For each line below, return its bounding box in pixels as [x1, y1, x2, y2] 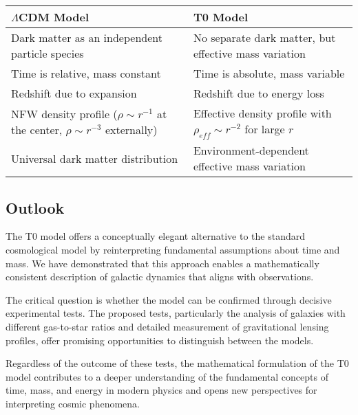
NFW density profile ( [11, 106, 118, 122]
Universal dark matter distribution [11, 150, 178, 166]
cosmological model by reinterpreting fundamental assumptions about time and [6, 242, 340, 256]
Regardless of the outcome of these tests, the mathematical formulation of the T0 [6, 356, 349, 370]
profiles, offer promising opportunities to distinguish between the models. [6, 333, 314, 347]
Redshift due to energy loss [193, 85, 324, 101]
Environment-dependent [193, 142, 309, 159]
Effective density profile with [193, 105, 332, 121]
